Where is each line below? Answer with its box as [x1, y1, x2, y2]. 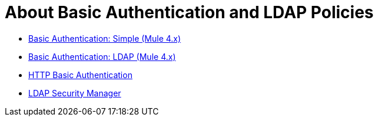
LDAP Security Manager [28, 88, 121, 98]
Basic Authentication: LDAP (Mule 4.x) [28, 51, 176, 62]
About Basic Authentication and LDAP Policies [5, 2, 374, 22]
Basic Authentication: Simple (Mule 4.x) [28, 33, 181, 43]
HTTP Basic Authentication [28, 69, 132, 80]
